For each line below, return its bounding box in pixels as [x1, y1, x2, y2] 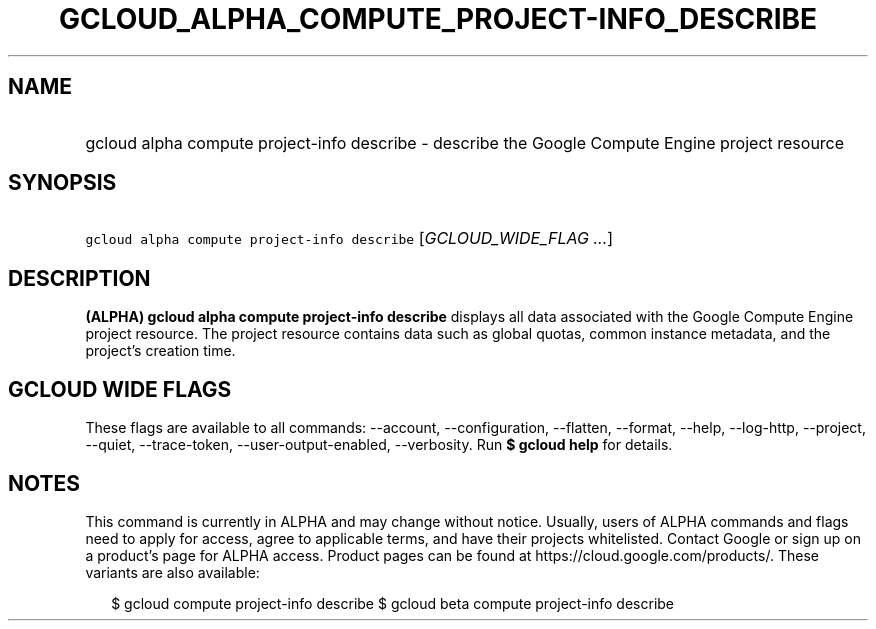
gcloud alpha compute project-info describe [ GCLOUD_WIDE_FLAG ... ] [85, 228, 614, 249]
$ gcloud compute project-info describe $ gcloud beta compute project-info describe [111, 594, 675, 612]
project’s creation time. [85, 342, 236, 360]
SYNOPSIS [8, 170, 117, 196]
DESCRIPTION [8, 265, 151, 291]
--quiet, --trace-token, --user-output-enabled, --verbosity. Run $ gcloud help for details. [85, 436, 673, 454]
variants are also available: [85, 563, 260, 581]
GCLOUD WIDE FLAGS [8, 376, 232, 402]
